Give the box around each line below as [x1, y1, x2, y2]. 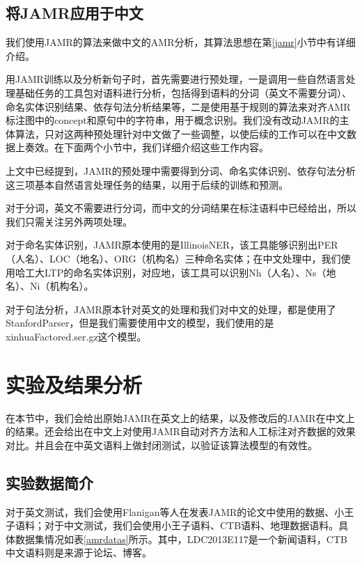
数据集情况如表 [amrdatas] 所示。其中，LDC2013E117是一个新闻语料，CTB [15, 531, 347, 546]
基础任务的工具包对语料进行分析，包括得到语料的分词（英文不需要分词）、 [15, 85, 352, 100]
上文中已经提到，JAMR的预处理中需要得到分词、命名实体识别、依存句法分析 [6, 163, 356, 178]
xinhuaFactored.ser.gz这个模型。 [6, 329, 147, 343]
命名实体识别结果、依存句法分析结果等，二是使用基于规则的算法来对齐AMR [6, 99, 351, 113]
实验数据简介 [6, 471, 93, 493]
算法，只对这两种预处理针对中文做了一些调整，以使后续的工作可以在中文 [15, 126, 347, 141]
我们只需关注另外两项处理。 [6, 214, 132, 228]
